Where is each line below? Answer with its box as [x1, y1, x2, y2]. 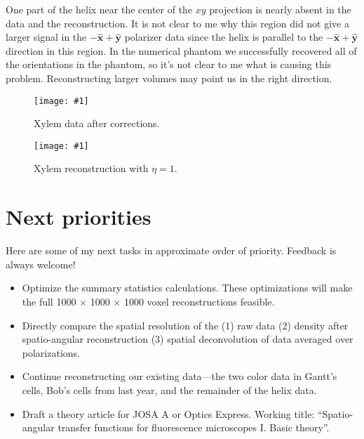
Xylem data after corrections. [34, 116, 160, 131]
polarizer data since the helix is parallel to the [124, 30, 323, 44]
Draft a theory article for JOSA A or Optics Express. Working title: [22, 406, 315, 421]
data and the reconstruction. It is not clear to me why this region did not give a [6, 15, 349, 30]
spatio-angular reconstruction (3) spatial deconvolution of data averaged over [22, 332, 353, 346]
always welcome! [6, 256, 76, 271]
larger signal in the [6, 30, 87, 44]
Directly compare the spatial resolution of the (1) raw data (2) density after [22, 317, 349, 332]
